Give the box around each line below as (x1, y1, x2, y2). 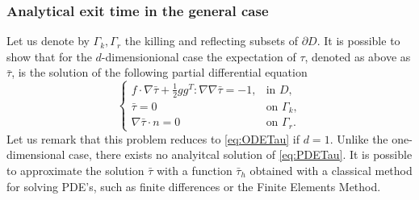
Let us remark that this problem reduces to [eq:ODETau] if (6, 130, 300, 147)
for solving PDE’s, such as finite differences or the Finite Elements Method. (6, 177, 381, 194)
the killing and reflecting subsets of (124, 32, 299, 49)
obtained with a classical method (249, 162, 413, 179)
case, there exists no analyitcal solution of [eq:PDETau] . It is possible (69, 146, 413, 163)
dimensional (6, 146, 65, 163)
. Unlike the (329, 130, 388, 147)
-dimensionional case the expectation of (101, 48, 296, 65)
